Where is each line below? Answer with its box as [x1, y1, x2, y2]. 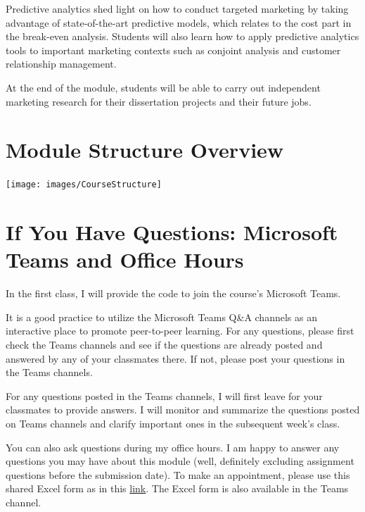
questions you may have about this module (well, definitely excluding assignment [6, 454, 354, 468]
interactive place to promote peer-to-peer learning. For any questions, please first [6, 323, 354, 338]
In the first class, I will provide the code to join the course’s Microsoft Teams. [6, 286, 341, 301]
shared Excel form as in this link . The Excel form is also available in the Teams [6, 481, 349, 496]
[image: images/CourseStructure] [6, 180, 162, 190]
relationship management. [6, 56, 117, 71]
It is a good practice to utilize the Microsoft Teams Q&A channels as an [6, 309, 317, 324]
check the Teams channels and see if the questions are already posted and [6, 337, 323, 352]
